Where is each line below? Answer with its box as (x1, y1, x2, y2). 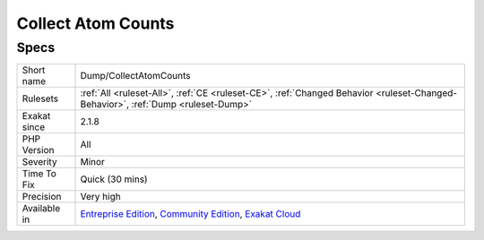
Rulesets (22, 92, 58, 105)
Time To (22, 167, 57, 180)
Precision (22, 191, 62, 203)
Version (22, 144, 55, 157)
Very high (80, 191, 121, 203)
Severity (22, 156, 57, 168)
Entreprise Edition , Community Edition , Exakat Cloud (80, 208, 301, 220)
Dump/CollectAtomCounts (80, 70, 191, 82)
